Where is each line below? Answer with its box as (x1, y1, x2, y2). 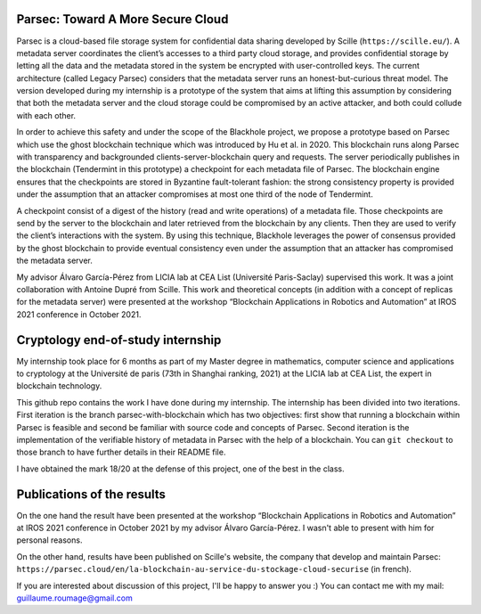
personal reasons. (16, 535, 83, 545)
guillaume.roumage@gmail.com (16, 593, 133, 603)
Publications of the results (16, 487, 167, 502)
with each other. (16, 110, 76, 120)
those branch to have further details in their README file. (16, 446, 226, 458)
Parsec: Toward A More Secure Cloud (16, 12, 229, 27)
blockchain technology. (16, 381, 102, 391)
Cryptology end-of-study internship (16, 332, 222, 348)
